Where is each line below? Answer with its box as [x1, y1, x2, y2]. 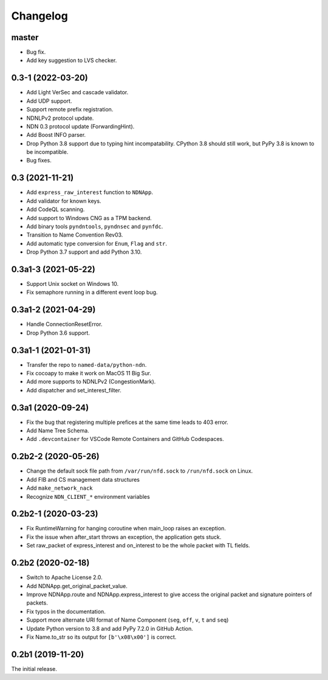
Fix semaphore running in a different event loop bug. [26, 289, 158, 296]
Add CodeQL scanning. [26, 206, 85, 213]
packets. [26, 599, 48, 606]
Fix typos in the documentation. [26, 608, 106, 615]
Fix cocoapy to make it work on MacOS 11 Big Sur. [26, 370, 151, 377]
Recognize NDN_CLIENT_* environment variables [26, 493, 150, 500]
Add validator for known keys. [26, 197, 101, 204]
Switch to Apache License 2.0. [26, 574, 103, 581]
